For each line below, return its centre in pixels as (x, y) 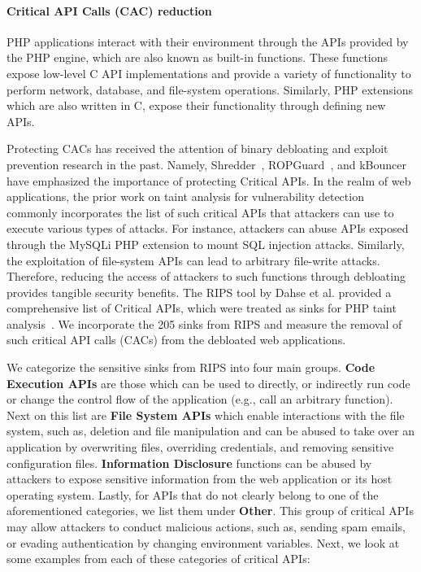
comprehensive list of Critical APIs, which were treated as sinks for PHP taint (202, 308)
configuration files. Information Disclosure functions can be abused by (189, 463)
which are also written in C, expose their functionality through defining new (196, 105)
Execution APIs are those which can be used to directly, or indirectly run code (208, 383)
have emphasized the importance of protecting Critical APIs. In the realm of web (209, 180)
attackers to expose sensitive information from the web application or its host (200, 479)
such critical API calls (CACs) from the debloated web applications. (176, 340)
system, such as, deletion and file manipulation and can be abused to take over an (211, 431)
